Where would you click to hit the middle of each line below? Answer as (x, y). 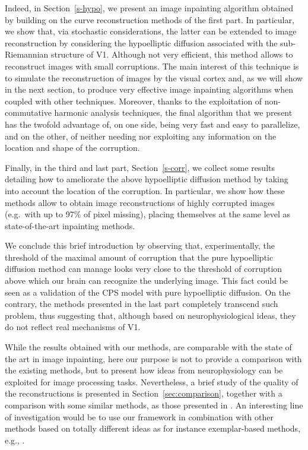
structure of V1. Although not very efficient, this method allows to (172, 54)
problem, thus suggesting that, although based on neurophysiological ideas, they (150, 315)
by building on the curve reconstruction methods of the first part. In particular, (150, 19)
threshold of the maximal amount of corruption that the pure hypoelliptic (139, 257)
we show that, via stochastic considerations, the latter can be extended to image (151, 31)
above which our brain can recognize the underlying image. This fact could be (147, 281)
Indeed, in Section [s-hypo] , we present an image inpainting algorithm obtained (149, 8)
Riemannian (27, 54)
